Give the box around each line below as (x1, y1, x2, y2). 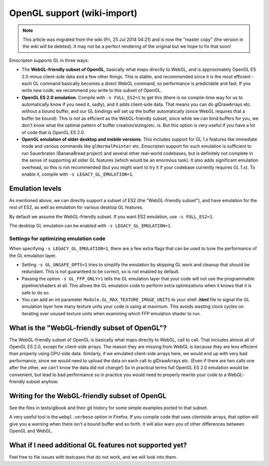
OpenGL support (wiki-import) (9, 7, 137, 18)
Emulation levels (9, 184, 62, 193)
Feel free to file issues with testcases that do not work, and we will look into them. (9, 454, 177, 460)
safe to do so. (21, 289, 50, 295)
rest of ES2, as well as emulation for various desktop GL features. (9, 205, 144, 211)
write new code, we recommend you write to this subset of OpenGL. (21, 87, 162, 93)
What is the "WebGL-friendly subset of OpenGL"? (9, 323, 167, 332)
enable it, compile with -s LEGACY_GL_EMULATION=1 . (21, 171, 134, 177)
